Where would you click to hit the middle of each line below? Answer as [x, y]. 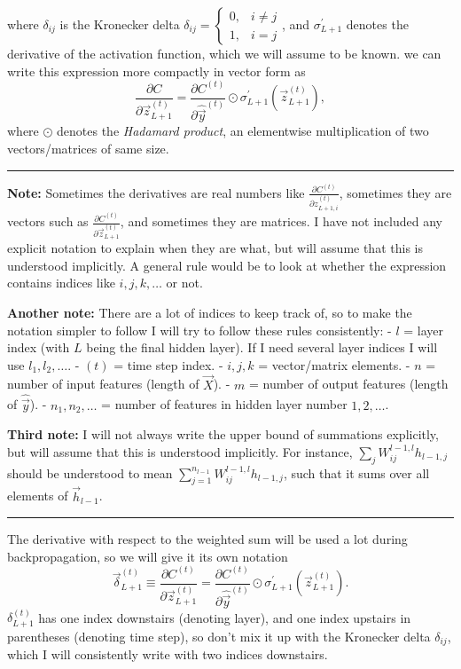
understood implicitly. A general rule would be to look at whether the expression [227, 265]
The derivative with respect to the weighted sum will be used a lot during [207, 539]
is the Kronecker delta [120, 24]
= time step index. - [168, 364]
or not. [184, 283]
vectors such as [48, 221]
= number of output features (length [348, 384]
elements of [38, 496]
